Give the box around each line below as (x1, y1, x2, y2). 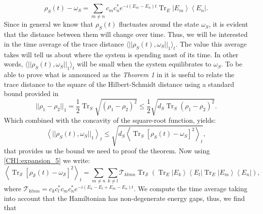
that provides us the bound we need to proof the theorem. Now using (4, 146, 210, 156)
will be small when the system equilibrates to (77, 59, 212, 69)
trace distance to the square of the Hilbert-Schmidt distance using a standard (4, 79, 234, 89)
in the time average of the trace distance (4, 38, 124, 49)
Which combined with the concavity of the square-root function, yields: (4, 115, 216, 125)
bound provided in (4, 88, 59, 99)
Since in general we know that (4, 19, 93, 29)
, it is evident (209, 19, 248, 29)
